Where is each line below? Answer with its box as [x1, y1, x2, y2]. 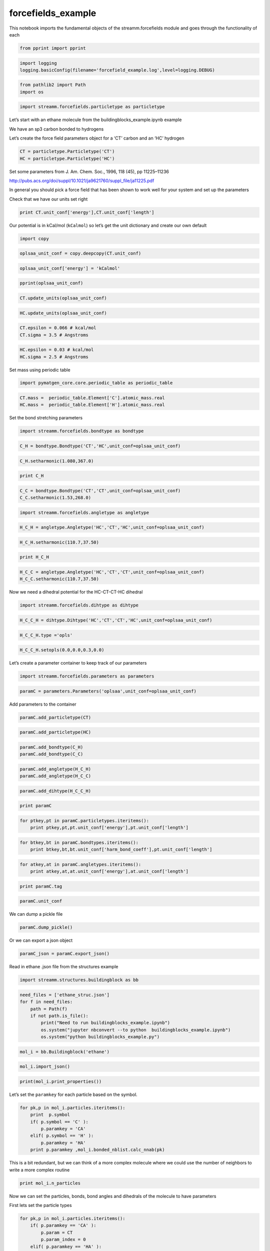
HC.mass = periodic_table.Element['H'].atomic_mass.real [19, 402, 165, 408]
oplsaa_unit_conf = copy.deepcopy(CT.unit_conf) [19, 251, 141, 256]
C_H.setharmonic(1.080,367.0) [19, 458, 94, 464]
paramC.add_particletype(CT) [19, 715, 91, 720]
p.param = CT [40, 1229, 73, 1235]
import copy [19, 236, 49, 241]
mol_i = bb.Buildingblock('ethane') [19, 1049, 110, 1054]
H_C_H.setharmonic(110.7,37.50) [19, 539, 99, 545]
